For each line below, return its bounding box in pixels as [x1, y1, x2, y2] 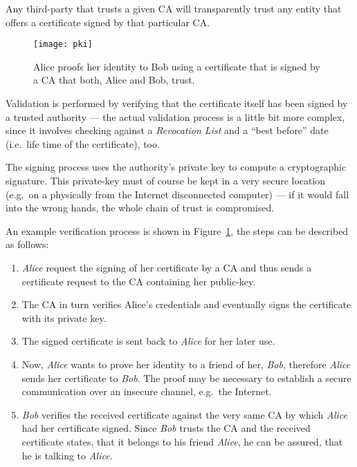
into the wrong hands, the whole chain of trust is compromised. [6, 200, 275, 215]
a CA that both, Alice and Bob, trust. [33, 73, 195, 87]
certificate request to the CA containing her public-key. [21, 274, 256, 288]
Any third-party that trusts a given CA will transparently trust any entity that [6, 1, 342, 15]
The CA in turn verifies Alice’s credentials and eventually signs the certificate [21, 297, 351, 312]
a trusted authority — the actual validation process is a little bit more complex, [6, 109, 345, 124]
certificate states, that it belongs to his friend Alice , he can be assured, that [21, 434, 343, 448]
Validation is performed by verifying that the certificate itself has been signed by [6, 96, 348, 111]
